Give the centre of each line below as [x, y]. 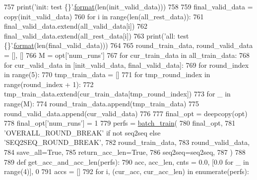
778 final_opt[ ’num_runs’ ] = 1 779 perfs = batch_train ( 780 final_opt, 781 [120, 123]
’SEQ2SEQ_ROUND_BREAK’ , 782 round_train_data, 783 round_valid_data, [127, 142]
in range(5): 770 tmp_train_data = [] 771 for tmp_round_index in [107, 74]
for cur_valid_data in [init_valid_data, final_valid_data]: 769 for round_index [127, 65]
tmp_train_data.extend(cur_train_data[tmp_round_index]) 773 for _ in [117, 94]
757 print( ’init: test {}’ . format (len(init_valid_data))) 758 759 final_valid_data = [128, 6]
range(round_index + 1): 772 [49, 84]
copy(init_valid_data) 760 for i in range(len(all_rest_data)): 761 [104, 16]
